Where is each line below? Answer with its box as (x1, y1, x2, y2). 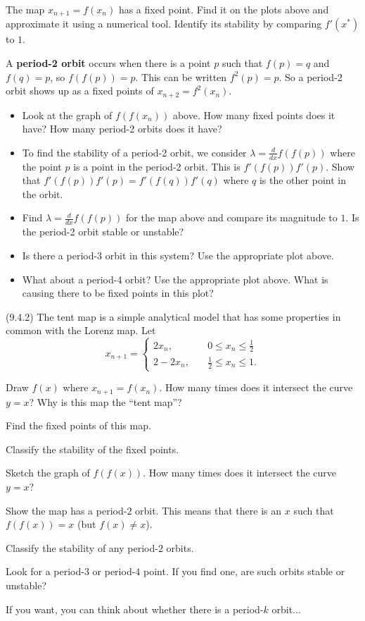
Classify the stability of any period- (6, 540, 158, 555)
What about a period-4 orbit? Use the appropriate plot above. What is (22, 271, 328, 286)
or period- (92, 564, 136, 579)
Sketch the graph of (6, 465, 90, 480)
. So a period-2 (278, 69, 342, 84)
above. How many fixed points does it (172, 107, 335, 122)
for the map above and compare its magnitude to (126, 210, 338, 225)
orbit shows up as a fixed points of (6, 83, 154, 98)
